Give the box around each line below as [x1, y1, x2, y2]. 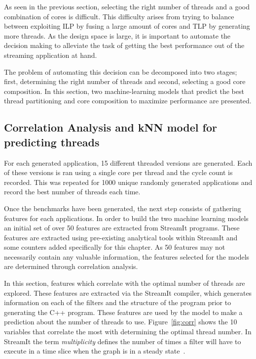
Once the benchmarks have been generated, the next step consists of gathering [4, 203, 241, 213]
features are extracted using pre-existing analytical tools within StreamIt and [4, 232, 238, 242]
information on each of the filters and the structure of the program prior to [4, 297, 231, 308]
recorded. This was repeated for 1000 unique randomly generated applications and [4, 177, 253, 187]
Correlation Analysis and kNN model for [4, 120, 217, 135]
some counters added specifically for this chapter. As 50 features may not [4, 242, 225, 252]
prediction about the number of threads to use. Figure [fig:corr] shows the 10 [4, 316, 237, 327]
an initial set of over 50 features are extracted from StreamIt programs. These [4, 223, 240, 233]
